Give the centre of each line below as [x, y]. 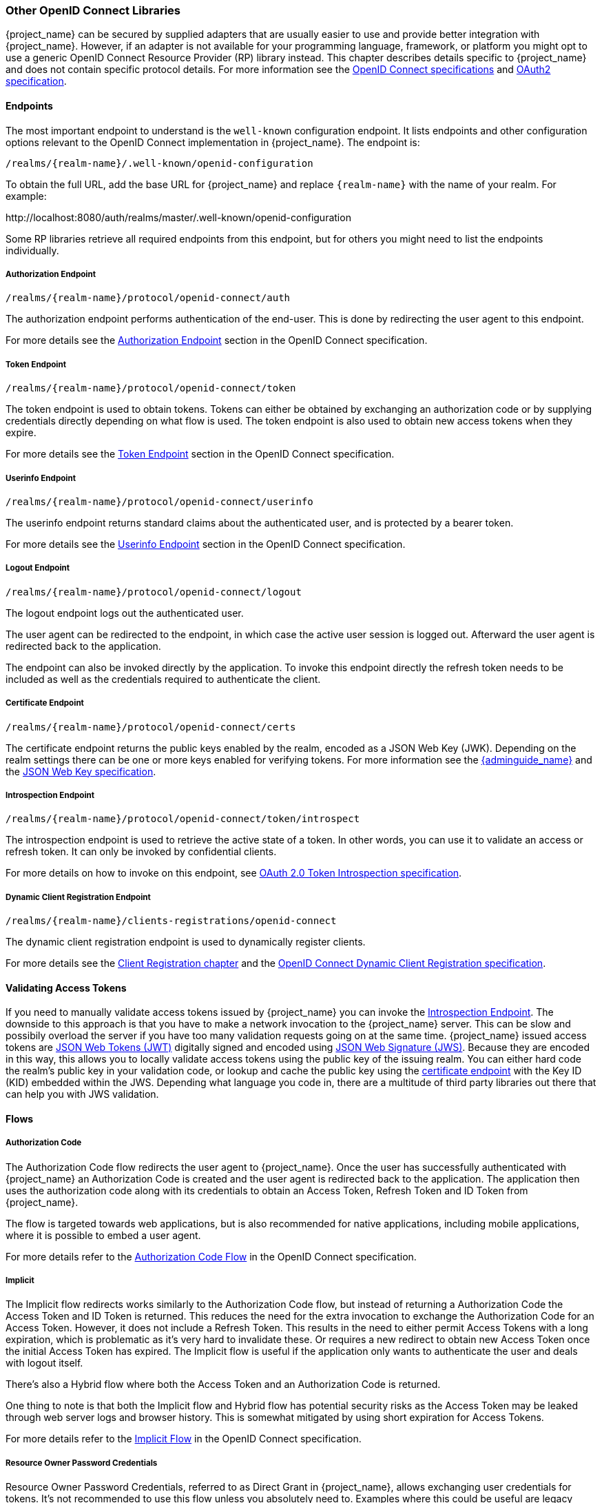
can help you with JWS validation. [82, 1094]
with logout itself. [44, 1363]
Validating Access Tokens [66, 988]
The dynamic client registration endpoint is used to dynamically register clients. [186, 942]
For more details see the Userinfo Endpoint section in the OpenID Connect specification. [206, 544]
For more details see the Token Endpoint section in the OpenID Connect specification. [200, 454]
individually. [32, 250]
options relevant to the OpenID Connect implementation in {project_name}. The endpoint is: [213, 142]
